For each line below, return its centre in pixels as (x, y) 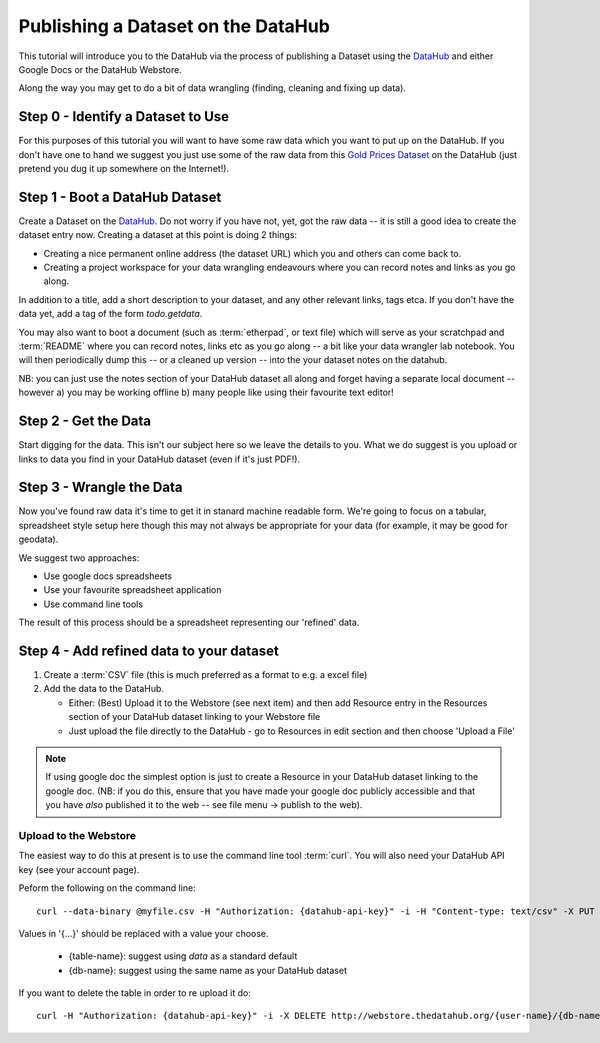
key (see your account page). (79, 869)
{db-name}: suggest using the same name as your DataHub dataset (207, 970)
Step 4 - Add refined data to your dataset (148, 650)
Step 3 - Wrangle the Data (100, 487)
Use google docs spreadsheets (108, 576)
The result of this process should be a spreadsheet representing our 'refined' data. (189, 622)
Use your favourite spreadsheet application (132, 590)
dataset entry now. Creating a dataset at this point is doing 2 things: (158, 235)
